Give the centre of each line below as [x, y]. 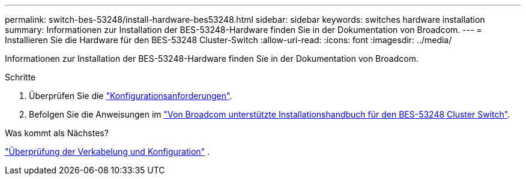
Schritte [20, 77]
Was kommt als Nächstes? [57, 133]
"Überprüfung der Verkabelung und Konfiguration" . [107, 151]
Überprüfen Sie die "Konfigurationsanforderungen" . [131, 96]
